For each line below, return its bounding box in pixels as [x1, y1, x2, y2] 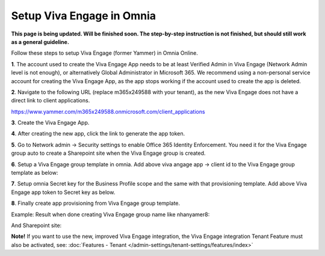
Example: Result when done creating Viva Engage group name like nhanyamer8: [11, 211, 210, 218]
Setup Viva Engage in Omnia [11, 9, 156, 22]
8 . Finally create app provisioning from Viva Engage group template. [11, 199, 181, 207]
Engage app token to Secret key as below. [11, 189, 116, 196]
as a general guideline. [11, 38, 69, 45]
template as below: [11, 169, 58, 176]
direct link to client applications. [11, 97, 90, 104]
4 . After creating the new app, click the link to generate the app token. [11, 130, 185, 137]
